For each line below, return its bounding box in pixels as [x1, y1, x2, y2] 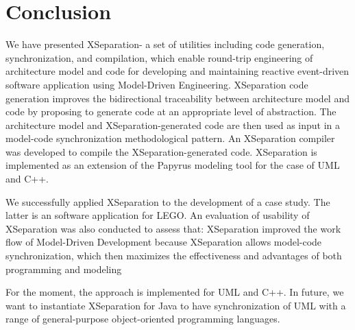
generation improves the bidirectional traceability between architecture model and [5, 91, 350, 105]
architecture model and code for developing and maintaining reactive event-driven [5, 64, 350, 78]
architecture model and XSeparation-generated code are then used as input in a [5, 117, 341, 132]
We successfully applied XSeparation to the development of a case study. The [5, 194, 330, 209]
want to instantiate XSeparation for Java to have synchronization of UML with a [5, 298, 346, 312]
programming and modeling [5, 261, 122, 276]
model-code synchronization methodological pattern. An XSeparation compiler [5, 131, 335, 145]
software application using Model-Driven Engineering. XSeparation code [5, 77, 308, 91]
